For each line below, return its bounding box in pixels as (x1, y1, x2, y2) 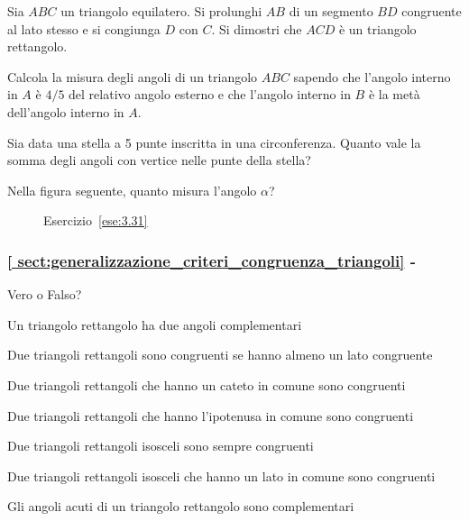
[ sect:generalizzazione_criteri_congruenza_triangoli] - (7, 249, 416, 271)
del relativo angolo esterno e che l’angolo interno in (69, 85, 351, 104)
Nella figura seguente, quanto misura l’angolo (7, 180, 257, 199)
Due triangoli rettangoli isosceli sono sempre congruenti (7, 436, 314, 455)
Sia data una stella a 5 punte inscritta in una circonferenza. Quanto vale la (7, 133, 421, 151)
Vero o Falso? (7, 285, 82, 304)
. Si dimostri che (211, 19, 302, 38)
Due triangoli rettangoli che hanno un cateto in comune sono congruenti (7, 375, 406, 394)
